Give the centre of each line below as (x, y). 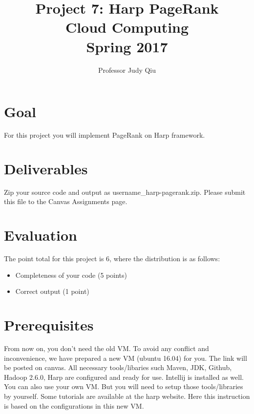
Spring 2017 (127, 46)
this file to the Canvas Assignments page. (66, 201)
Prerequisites (49, 325)
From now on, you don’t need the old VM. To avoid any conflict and (106, 348)
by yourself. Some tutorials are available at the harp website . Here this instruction (127, 396)
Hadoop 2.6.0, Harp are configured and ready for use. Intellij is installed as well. (124, 377)
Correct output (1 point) (52, 291)
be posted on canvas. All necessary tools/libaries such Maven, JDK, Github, (118, 367)
